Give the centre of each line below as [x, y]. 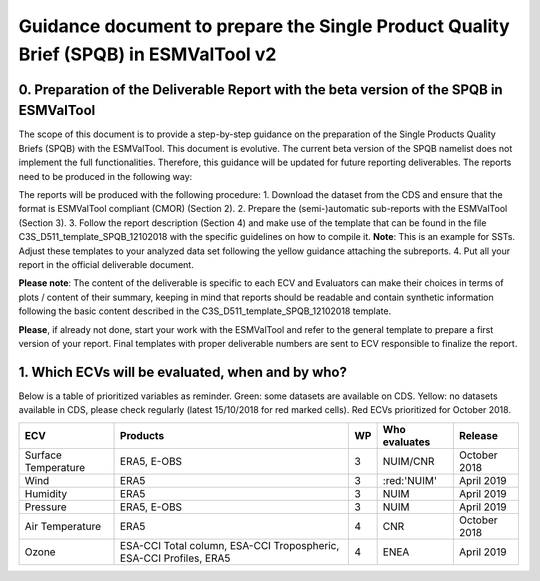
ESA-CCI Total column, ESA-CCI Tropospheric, [230, 545]
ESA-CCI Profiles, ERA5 [175, 558]
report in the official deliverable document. [106, 264]
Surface [43, 455]
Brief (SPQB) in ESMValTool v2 [147, 54]
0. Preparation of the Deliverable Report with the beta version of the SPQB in [261, 89]
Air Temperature [63, 526]
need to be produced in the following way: [105, 176]
